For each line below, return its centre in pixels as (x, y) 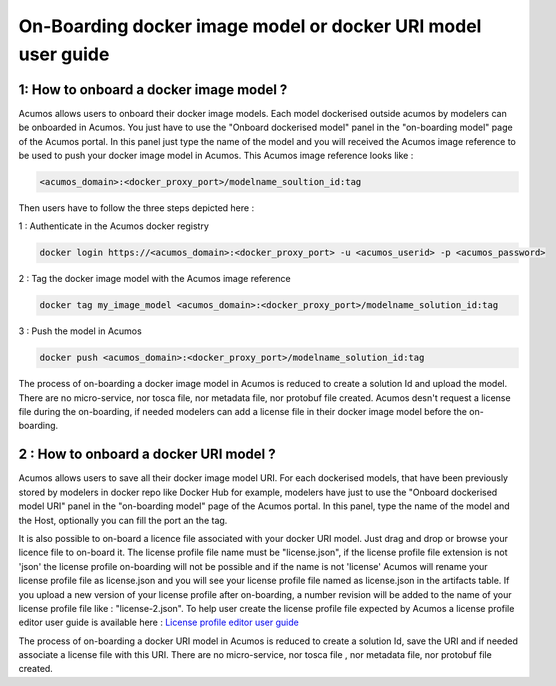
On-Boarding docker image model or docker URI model (250, 26)
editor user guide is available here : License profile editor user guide (158, 622)
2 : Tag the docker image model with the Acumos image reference (154, 279)
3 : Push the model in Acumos (80, 331)
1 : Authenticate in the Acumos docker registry (114, 226)
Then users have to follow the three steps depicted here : (136, 208)
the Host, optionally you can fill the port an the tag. (123, 520)
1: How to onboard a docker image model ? (153, 89)
